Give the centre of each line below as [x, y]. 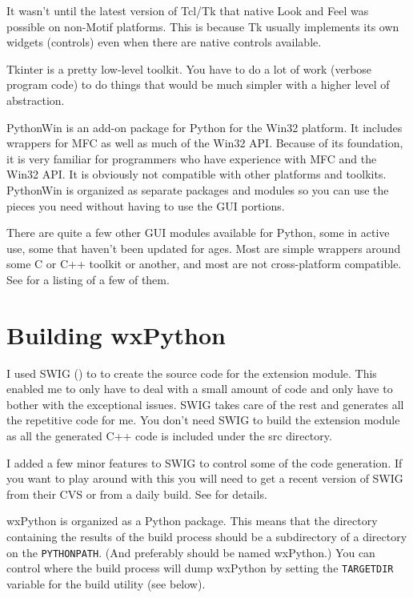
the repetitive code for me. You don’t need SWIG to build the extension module [203, 420]
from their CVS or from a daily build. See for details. [137, 494]
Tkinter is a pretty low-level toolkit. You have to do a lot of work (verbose [189, 68]
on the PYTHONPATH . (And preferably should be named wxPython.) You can [191, 552]
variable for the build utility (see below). [106, 583]
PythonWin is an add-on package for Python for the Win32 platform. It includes [204, 127]
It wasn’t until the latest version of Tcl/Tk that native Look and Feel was [188, 10]
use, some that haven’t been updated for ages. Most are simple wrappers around [204, 248]
